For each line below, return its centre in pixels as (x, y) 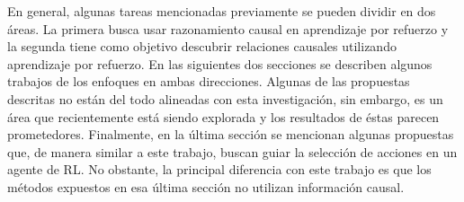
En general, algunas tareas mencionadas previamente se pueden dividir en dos (222, 11)
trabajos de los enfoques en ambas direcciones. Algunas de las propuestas (209, 81)
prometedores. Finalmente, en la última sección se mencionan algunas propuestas (231, 134)
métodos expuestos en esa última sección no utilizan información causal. (206, 186)
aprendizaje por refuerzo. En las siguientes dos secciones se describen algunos (220, 63)
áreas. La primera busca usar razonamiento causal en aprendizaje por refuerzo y (228, 28)
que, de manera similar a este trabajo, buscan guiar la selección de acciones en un (232, 151)
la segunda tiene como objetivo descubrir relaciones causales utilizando (202, 46)
